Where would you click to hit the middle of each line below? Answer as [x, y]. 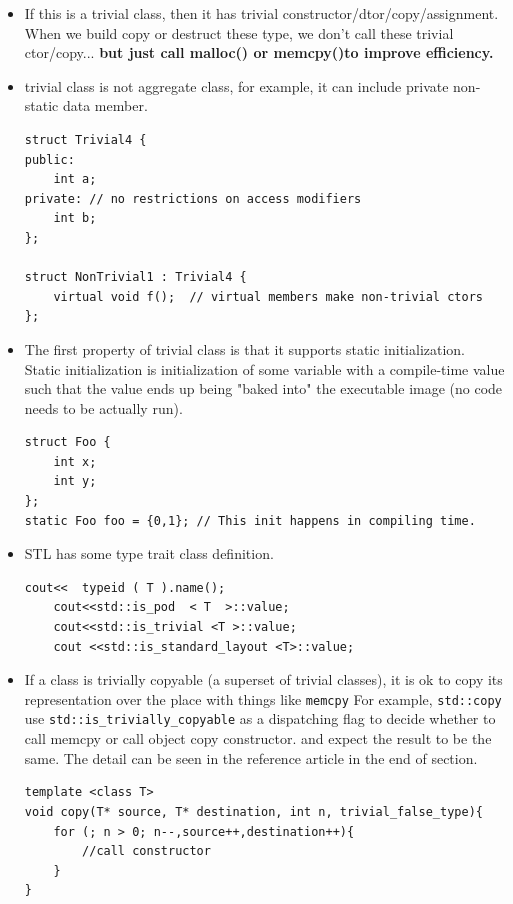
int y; [75, 481]
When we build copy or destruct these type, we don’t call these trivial [239, 32]
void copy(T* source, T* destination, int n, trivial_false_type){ [253, 811]
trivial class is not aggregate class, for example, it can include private [236, 85]
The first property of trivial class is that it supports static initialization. [245, 348]
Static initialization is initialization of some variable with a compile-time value [264, 368]
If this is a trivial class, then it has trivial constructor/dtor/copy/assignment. [261, 13]
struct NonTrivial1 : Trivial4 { [135, 277]
